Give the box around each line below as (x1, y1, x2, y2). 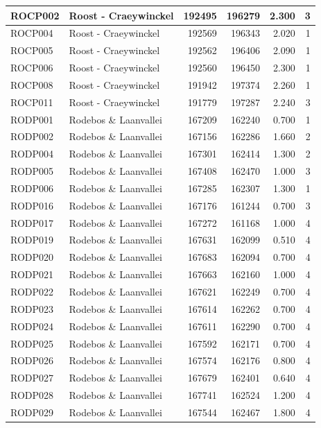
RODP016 (10, 198, 54, 212)
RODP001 (10, 112, 54, 126)
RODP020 (10, 250, 54, 264)
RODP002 (10, 129, 54, 144)
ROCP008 (10, 77, 53, 92)
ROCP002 (10, 8, 60, 22)
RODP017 (10, 215, 54, 230)
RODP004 (10, 146, 54, 161)
